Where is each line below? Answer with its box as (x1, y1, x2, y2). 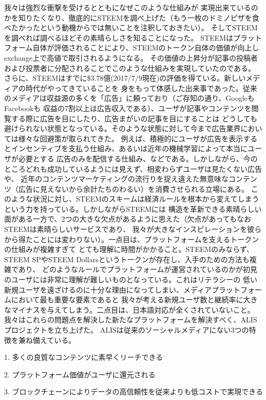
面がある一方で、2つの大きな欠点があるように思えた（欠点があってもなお (4, 213, 252, 224)
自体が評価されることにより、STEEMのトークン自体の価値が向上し (32, 42, 259, 53)
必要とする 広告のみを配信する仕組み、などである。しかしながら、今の (18, 153, 258, 163)
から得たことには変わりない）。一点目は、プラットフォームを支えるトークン (4, 233, 259, 244)
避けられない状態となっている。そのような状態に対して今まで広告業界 (4, 123, 241, 134)
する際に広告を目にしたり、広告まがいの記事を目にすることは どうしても (11, 113, 258, 123)
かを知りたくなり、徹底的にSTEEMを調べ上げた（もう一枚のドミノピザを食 (4, 12, 259, 23)
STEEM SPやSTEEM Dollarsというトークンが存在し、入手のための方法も (4, 253, 250, 264)
